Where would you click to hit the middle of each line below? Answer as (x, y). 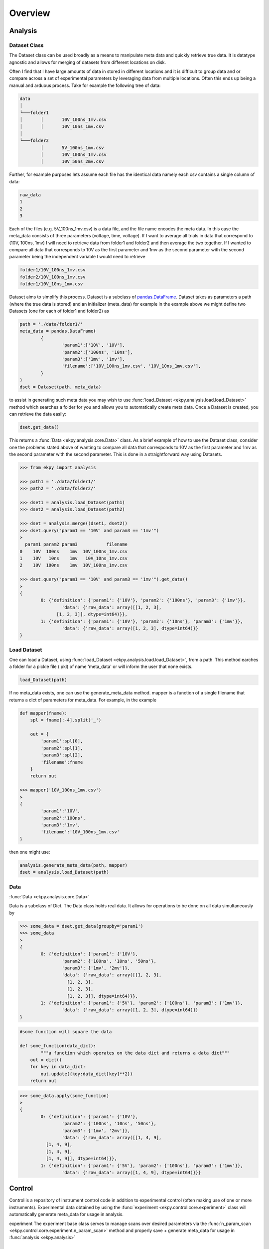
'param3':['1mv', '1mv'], (93, 359)
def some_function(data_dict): (58, 1046)
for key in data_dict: (58, 1067)
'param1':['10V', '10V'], (93, 345)
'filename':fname (62, 762)
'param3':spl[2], (62, 755)
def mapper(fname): (43, 713)
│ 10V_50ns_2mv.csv (72, 162)
